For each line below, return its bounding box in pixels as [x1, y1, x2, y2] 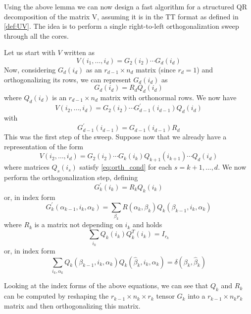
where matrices [4, 162, 50, 172]
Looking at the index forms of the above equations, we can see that [4, 280, 208, 291]
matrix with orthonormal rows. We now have [100, 92, 237, 102]
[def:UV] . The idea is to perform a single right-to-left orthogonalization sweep [4, 21, 239, 31]
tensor [156, 291, 175, 301]
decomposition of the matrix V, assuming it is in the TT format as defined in [4, 11, 239, 21]
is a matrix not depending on [34, 219, 123, 230]
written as [64, 47, 95, 58]
